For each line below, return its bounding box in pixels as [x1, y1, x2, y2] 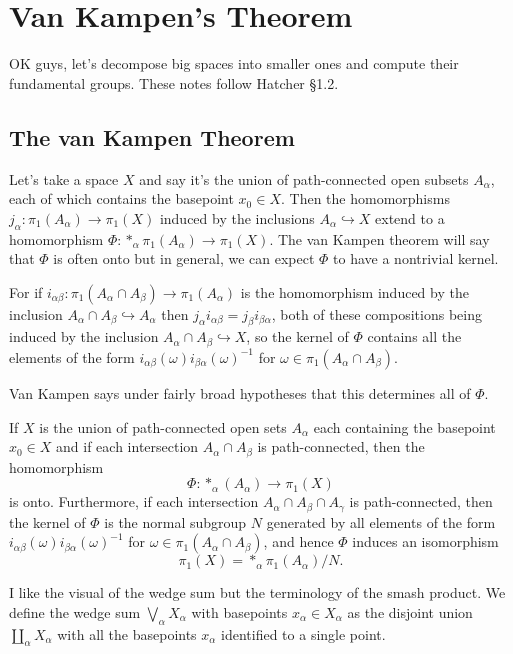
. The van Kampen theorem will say [269, 228, 490, 249]
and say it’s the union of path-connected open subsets [139, 168, 469, 189]
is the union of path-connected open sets [39, 416, 287, 437]
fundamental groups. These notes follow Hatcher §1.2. [9, 72, 339, 93]
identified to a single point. [221, 623, 386, 644]
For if [9, 281, 43, 302]
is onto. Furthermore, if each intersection [9, 491, 259, 512]
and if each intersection [56, 436, 199, 457]
